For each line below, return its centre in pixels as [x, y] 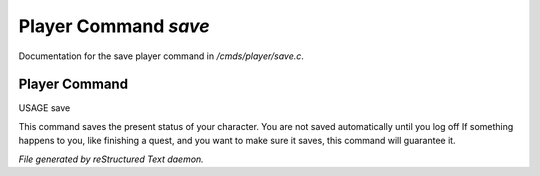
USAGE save [44, 108]
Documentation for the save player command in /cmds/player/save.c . [161, 56]
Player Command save [114, 26]
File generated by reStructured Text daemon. [111, 159]
